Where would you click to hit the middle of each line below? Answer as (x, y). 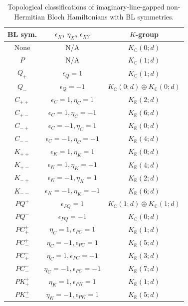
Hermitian (30, 16)
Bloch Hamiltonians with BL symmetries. (110, 16)
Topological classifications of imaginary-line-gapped (86, 6)
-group (147, 34)
